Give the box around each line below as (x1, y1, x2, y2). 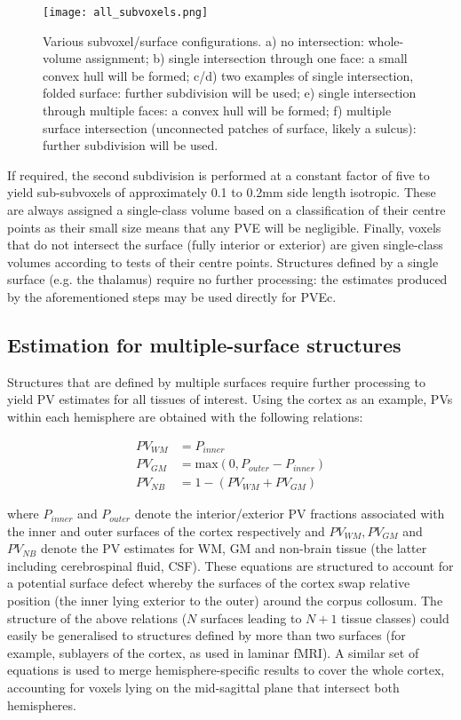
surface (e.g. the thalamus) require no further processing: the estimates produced (7, 270, 448, 289)
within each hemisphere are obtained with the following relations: (7, 407, 363, 425)
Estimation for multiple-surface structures (7, 330, 401, 358)
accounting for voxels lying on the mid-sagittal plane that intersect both (7, 678, 400, 697)
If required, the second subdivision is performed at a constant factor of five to (7, 165, 430, 184)
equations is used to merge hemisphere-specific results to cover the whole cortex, (7, 661, 445, 679)
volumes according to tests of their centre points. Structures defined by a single (7, 252, 439, 271)
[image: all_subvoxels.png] (43, 6, 209, 19)
